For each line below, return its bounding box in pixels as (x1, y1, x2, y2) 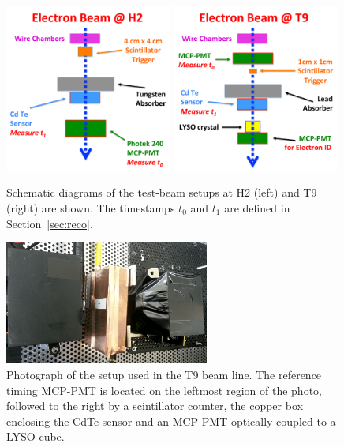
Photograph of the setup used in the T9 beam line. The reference (6, 366, 322, 383)
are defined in (224, 199, 290, 216)
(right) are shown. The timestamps (6, 199, 175, 216)
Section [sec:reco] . (6, 215, 93, 231)
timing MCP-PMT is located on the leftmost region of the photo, (6, 381, 322, 398)
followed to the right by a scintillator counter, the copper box (6, 397, 303, 414)
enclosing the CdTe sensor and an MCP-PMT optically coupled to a (6, 412, 336, 429)
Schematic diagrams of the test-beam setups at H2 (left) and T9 (6, 184, 317, 201)
